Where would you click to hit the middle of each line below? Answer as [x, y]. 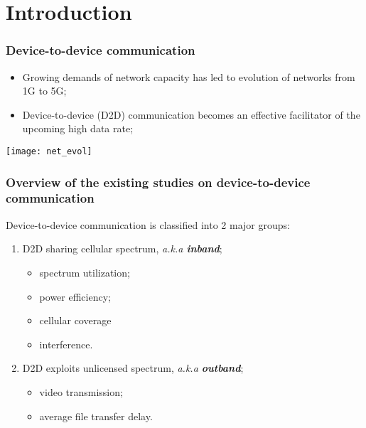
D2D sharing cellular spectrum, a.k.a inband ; [122, 248]
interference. [66, 344]
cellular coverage [75, 320]
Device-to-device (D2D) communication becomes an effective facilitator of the [191, 114]
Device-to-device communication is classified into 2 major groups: [148, 224]
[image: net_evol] [49, 151]
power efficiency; [75, 296]
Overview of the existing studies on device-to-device [158, 182]
